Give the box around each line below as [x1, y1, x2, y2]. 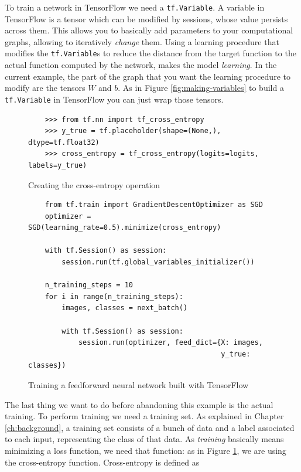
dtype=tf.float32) [28, 138, 100, 147]
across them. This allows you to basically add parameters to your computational [5, 24, 293, 36]
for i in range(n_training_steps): [45, 292, 183, 301]
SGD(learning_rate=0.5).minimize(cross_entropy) [28, 223, 221, 232]
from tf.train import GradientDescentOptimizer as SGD [45, 201, 263, 209]
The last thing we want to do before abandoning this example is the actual [5, 398, 273, 410]
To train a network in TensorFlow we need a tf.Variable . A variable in [5, 1, 265, 13]
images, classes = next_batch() [61, 304, 188, 313]
